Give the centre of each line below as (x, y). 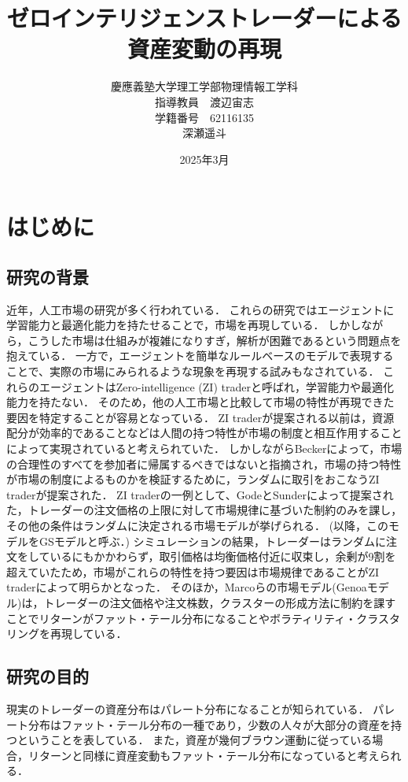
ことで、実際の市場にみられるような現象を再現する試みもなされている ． (193, 371)
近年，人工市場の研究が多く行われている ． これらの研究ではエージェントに (200, 309)
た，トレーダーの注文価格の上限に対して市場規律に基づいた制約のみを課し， (204, 510)
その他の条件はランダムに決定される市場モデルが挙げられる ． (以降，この (198, 525)
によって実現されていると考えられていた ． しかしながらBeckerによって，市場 (204, 448)
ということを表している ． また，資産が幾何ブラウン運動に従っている (195, 740)
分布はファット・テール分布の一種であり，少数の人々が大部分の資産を (209, 724)
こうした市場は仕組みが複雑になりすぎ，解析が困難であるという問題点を (215, 340)
